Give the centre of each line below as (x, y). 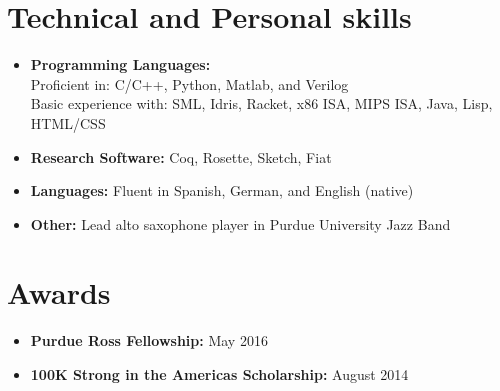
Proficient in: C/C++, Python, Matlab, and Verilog (189, 83)
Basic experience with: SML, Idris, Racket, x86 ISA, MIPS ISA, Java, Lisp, (261, 103)
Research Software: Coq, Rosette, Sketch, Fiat (181, 156)
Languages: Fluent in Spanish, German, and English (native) (222, 190)
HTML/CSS (68, 122)
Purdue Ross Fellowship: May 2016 (149, 340)
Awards (59, 292)
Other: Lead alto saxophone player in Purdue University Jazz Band (240, 223)
